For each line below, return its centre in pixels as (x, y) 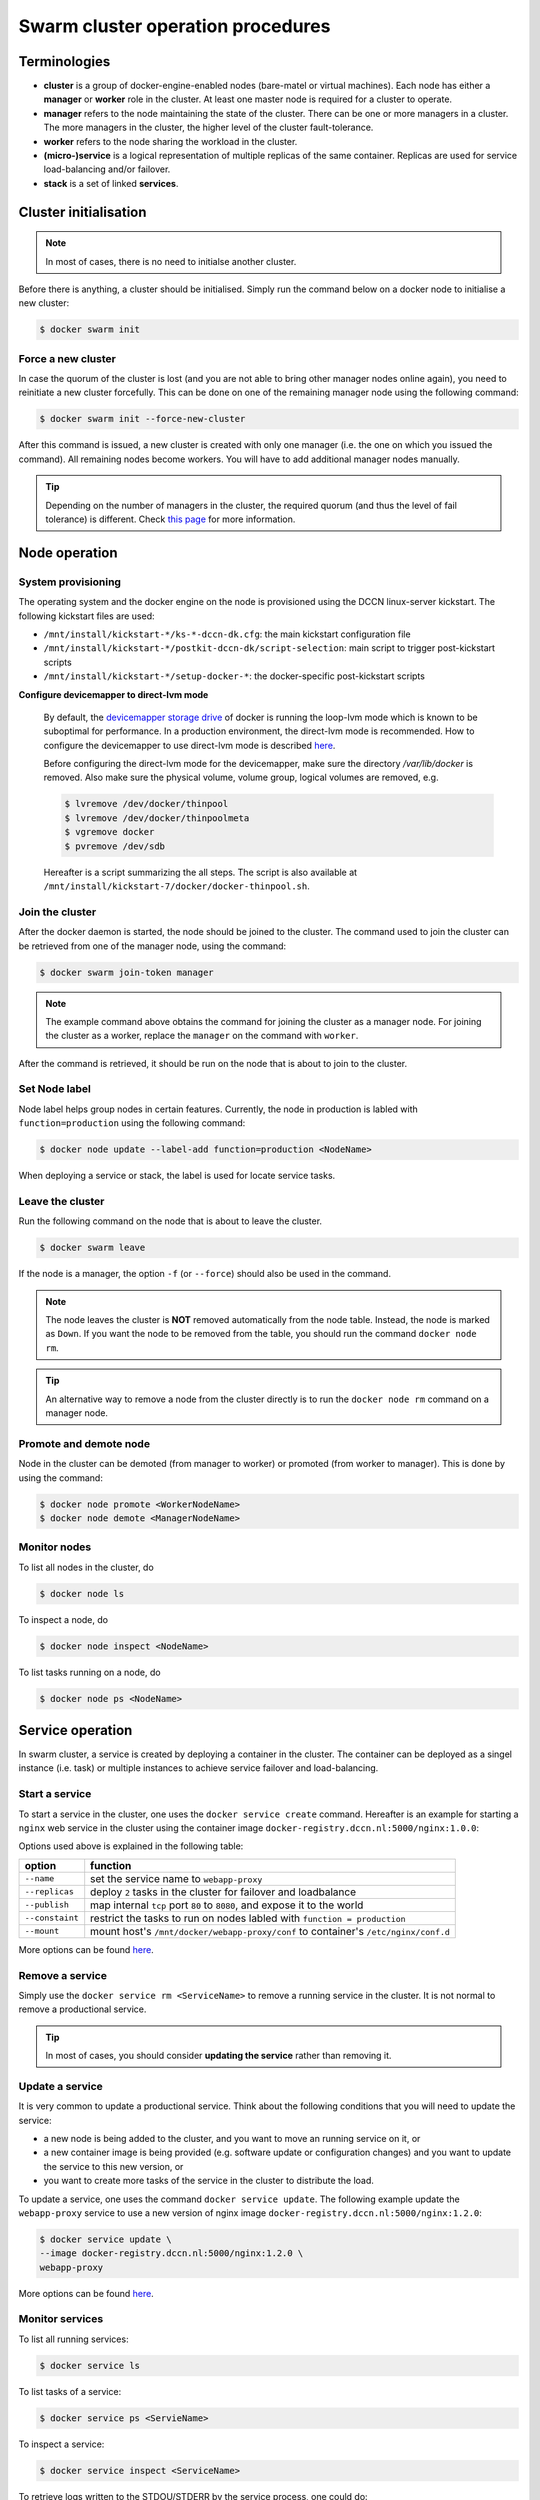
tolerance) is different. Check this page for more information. (170, 519)
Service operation (75, 1730)
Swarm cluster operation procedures (174, 26)
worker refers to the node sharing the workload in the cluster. (170, 141)
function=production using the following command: (132, 1123)
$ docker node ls (82, 1593)
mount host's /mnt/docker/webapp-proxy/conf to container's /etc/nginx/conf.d (270, 1931)
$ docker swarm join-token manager (126, 972)
